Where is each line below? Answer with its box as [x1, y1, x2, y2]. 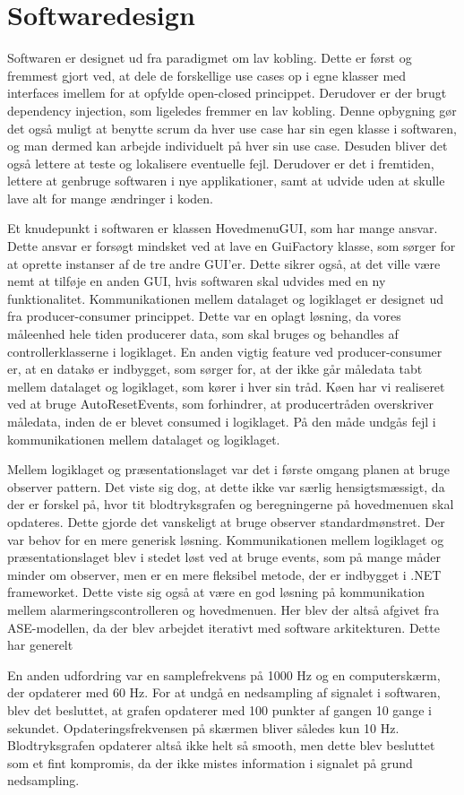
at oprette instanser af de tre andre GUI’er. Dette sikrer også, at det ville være [7, 254, 441, 272]
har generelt [7, 635, 73, 654]
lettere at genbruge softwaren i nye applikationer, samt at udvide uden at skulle [7, 171, 445, 190]
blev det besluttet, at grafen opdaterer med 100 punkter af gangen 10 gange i [7, 700, 432, 719]
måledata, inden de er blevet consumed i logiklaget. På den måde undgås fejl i [7, 412, 436, 430]
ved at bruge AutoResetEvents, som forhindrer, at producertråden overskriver [7, 394, 434, 413]
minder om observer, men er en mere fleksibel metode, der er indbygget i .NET [7, 565, 442, 583]
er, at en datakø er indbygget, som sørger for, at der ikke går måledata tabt [7, 359, 423, 378]
